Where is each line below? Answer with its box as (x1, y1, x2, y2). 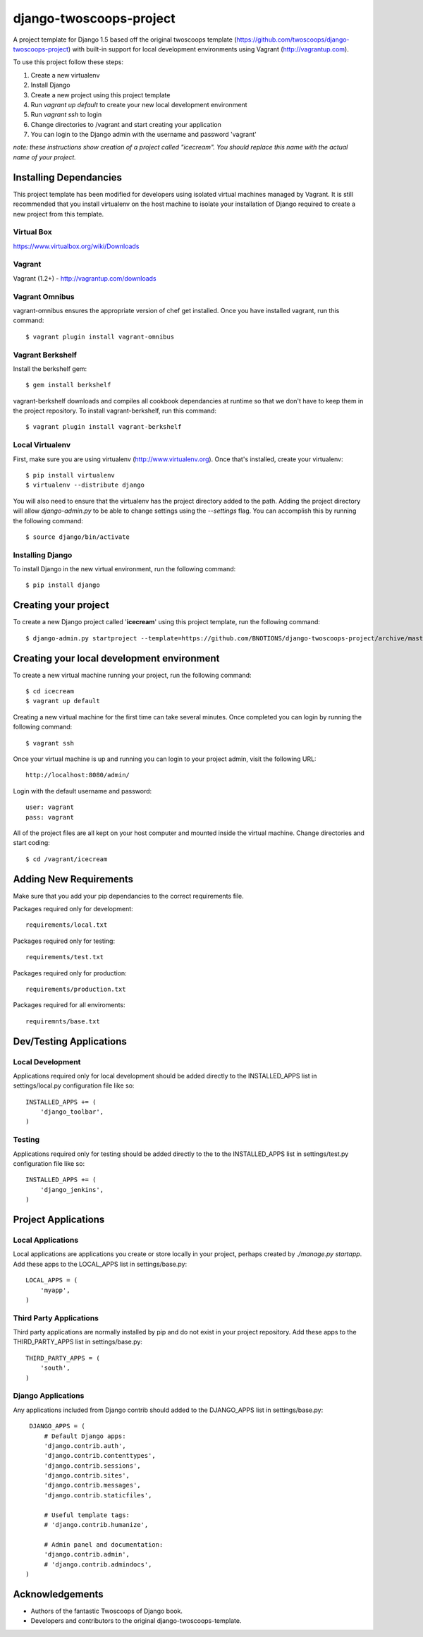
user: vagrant (25, 803, 74, 811)
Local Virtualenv (13, 440, 71, 450)
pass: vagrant (25, 813, 74, 821)
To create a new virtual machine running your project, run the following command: (13, 671, 252, 679)
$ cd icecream (25, 688, 74, 695)
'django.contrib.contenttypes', (44, 1452, 157, 1460)
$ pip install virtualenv (25, 471, 116, 479)
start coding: (13, 839, 51, 847)
